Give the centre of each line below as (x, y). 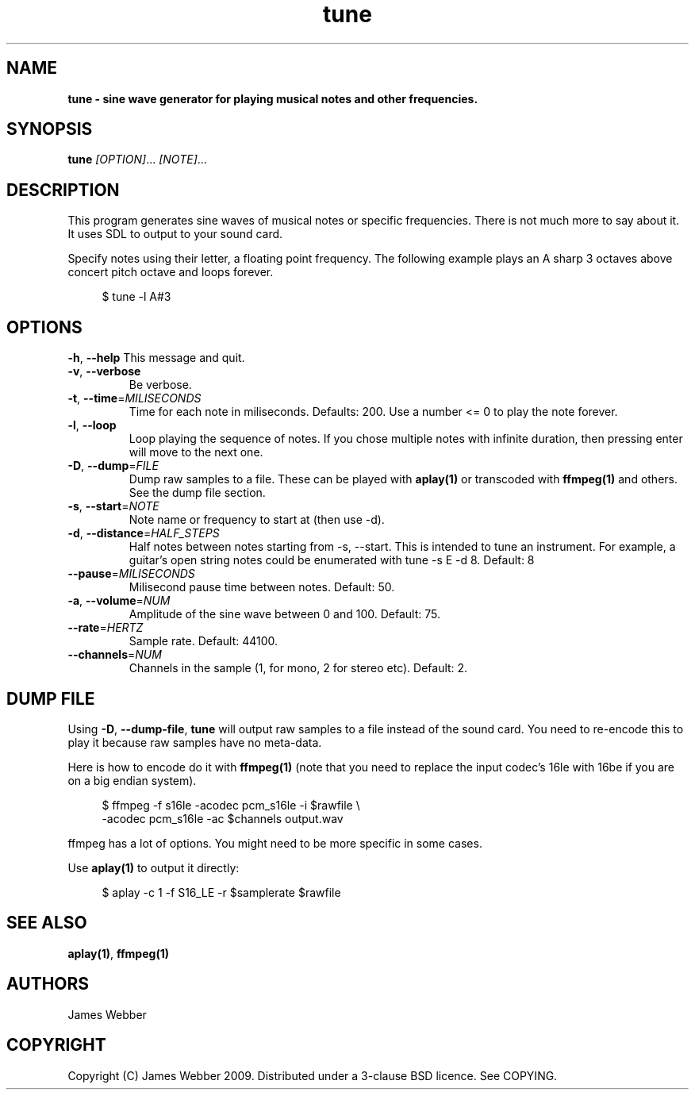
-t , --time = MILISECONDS (134, 398)
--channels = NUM (115, 655)
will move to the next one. (196, 452)
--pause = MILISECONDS (131, 574)
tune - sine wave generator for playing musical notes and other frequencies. (273, 98)
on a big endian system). (132, 780)
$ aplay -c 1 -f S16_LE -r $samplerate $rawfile (221, 892)
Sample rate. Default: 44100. (204, 641)
